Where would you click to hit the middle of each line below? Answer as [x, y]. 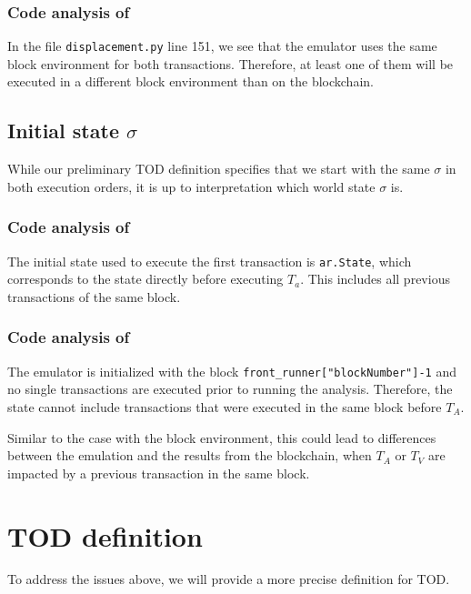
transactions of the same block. [94, 296]
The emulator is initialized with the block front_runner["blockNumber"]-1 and [232, 371]
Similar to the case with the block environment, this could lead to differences [222, 437]
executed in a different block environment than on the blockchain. [190, 81]
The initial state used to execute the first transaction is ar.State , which [210, 261]
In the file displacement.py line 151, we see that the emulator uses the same [222, 46]
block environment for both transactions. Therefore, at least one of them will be [230, 63]
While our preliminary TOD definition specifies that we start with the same [219, 169]
